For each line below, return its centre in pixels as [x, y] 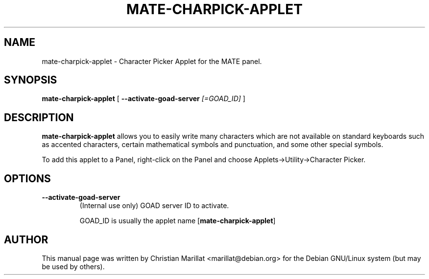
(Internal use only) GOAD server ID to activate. [154, 206]
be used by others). [73, 266]
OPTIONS [27, 178]
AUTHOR [26, 239]
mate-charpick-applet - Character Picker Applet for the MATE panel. [152, 61]
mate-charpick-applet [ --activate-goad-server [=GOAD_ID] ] [143, 99]
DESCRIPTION [39, 117]
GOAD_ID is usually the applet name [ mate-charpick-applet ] [178, 221]
